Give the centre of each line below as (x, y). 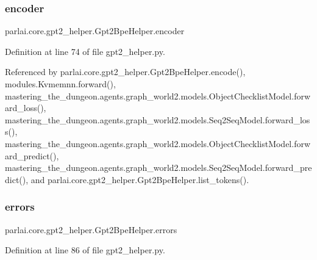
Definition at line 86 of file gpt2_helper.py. (85, 250)
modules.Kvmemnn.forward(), (60, 84)
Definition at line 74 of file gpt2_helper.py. (85, 51)
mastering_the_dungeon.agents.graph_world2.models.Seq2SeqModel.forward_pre (158, 168)
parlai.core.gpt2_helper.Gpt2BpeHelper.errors (91, 229)
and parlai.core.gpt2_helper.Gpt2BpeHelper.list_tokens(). (140, 179)
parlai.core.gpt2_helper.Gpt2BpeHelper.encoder (95, 31)
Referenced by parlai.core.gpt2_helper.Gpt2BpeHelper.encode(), (125, 72)
